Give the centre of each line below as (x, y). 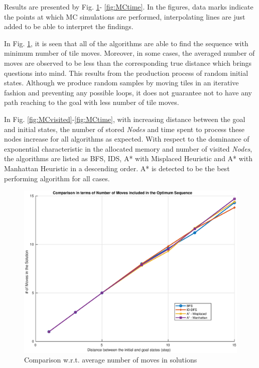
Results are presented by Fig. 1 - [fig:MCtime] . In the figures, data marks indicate (129, 7)
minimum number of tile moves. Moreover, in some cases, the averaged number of (129, 53)
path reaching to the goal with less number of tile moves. (92, 102)
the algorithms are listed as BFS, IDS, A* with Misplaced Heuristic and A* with (128, 158)
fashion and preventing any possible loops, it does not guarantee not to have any (128, 92)
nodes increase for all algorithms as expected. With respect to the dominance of (127, 139)
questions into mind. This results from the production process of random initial (126, 73)
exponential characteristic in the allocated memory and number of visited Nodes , (128, 148)
